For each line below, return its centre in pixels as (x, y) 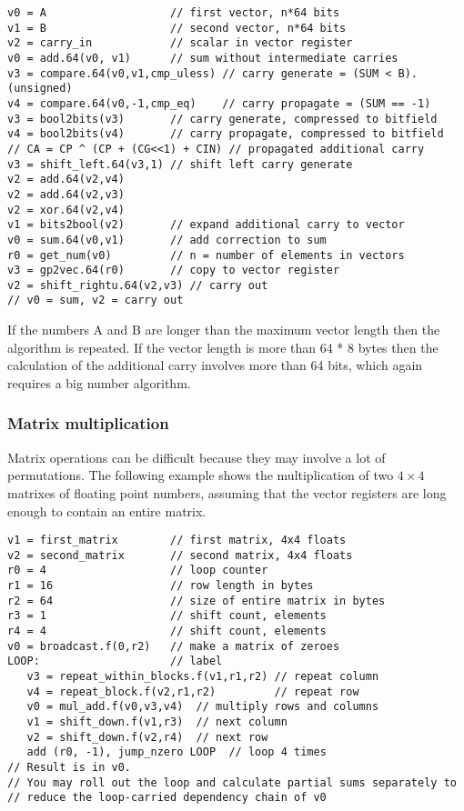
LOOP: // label (115, 661)
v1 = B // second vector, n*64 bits (177, 28)
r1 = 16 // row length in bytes (161, 586)
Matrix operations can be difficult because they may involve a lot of (197, 457)
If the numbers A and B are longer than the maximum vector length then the (224, 330)
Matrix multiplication (88, 423)
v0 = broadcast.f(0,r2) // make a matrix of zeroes (174, 646)
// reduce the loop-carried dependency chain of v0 (167, 798)
